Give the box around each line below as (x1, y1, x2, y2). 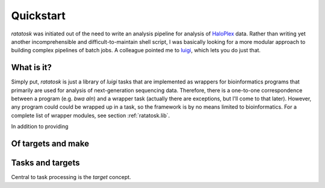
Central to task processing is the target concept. (11, 174, 132, 181)
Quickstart (11, 9, 66, 22)
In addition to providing (11, 123, 69, 130)
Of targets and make (11, 139, 90, 148)
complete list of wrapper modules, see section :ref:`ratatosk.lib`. (11, 112, 170, 119)
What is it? (11, 62, 52, 73)
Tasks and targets (11, 158, 80, 168)
